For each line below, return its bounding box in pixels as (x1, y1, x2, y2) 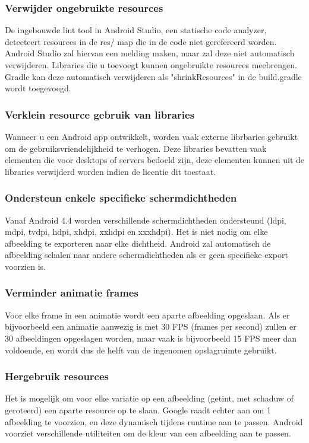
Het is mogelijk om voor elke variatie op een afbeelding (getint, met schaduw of (5, 392, 294, 404)
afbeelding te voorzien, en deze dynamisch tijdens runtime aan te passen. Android (5, 415, 303, 428)
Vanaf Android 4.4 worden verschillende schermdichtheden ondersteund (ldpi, (5, 213, 286, 226)
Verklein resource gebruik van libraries (5, 107, 195, 122)
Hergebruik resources (5, 369, 109, 384)
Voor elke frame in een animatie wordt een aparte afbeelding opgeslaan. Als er (5, 308, 290, 321)
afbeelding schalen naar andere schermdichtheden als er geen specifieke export (5, 248, 288, 261)
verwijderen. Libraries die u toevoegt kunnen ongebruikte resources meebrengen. (5, 59, 297, 71)
